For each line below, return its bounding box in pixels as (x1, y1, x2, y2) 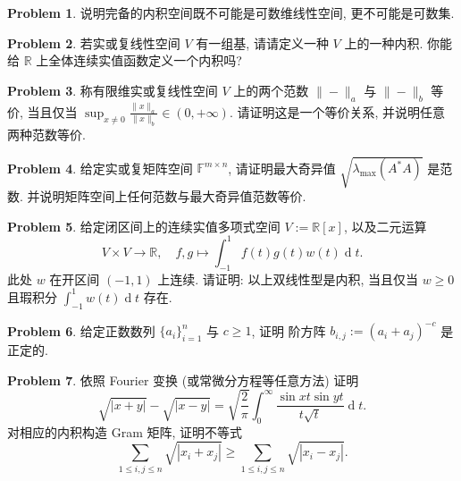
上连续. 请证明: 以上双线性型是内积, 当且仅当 (157, 269, 418, 288)
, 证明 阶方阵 (251, 321, 326, 340)
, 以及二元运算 (343, 216, 427, 235)
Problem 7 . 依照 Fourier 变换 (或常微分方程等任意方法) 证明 (7, 370, 359, 389)
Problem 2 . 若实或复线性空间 (7, 33, 180, 52)
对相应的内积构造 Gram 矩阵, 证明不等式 (7, 422, 243, 441)
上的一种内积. (344, 33, 423, 52)
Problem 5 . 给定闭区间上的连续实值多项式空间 (7, 216, 281, 235)
